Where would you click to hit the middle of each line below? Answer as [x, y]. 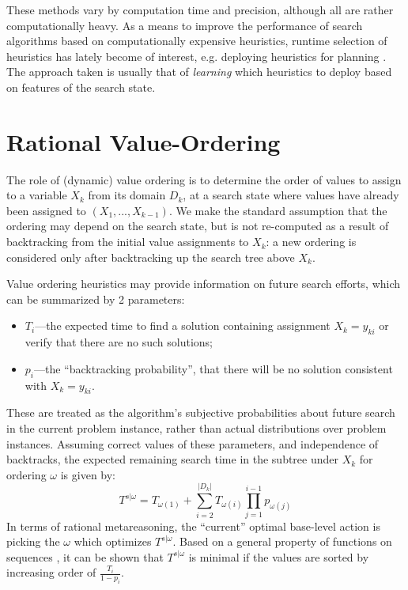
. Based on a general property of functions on [282, 541]
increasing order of [51, 572]
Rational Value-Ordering [144, 141]
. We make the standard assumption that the [278, 210]
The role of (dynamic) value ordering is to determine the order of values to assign [204, 179]
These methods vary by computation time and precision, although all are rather [200, 9]
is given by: [88, 474]
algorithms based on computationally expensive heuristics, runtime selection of [197, 41]
